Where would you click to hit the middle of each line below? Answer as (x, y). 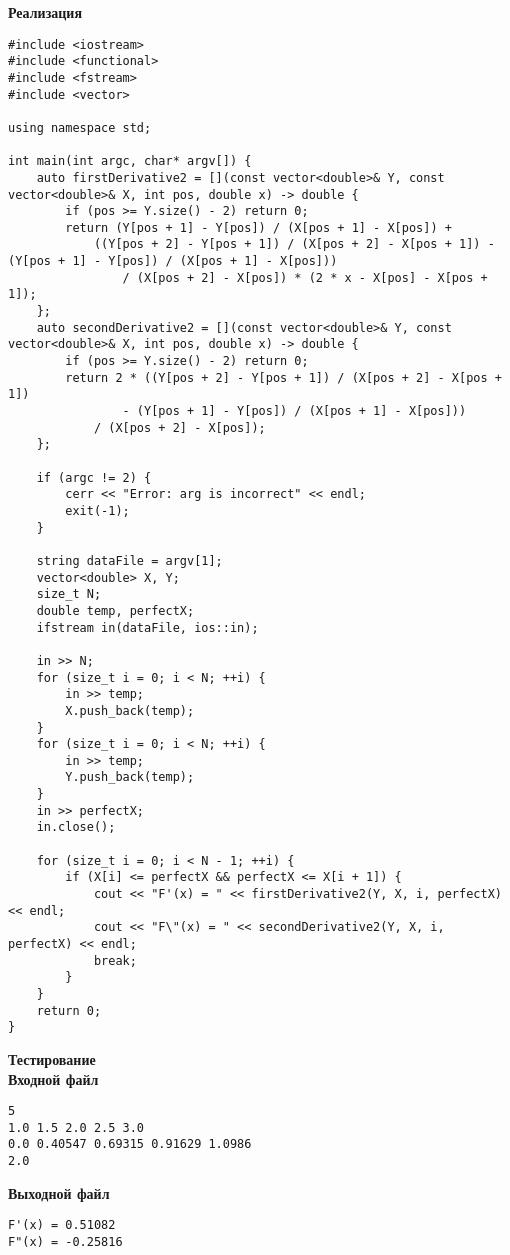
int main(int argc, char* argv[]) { (130, 161)
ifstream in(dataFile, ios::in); (147, 627)
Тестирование (52, 1058)
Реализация (45, 12)
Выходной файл (59, 1192)
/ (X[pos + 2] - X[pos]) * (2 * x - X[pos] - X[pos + (305, 277)
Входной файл (53, 1078)
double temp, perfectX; (115, 610)
